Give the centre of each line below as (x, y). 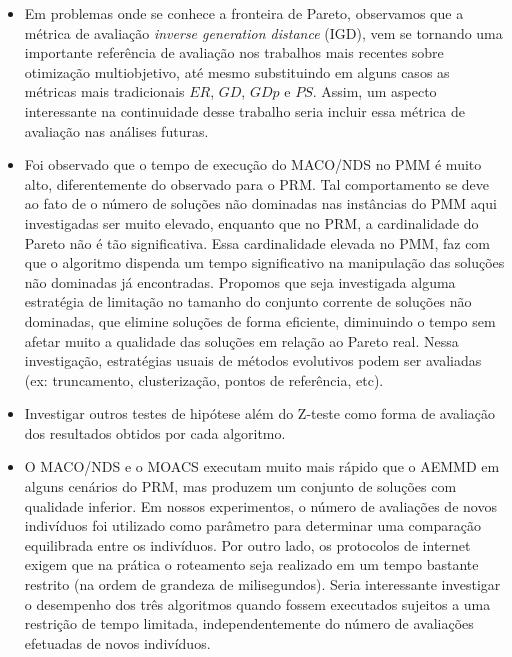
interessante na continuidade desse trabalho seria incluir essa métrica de (244, 110)
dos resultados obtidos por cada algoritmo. (155, 432)
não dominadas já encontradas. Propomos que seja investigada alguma (240, 281)
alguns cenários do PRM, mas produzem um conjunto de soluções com (240, 486)
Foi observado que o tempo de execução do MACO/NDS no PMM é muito (253, 164)
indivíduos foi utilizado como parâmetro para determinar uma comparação (252, 525)
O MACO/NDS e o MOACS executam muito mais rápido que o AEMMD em (262, 466)
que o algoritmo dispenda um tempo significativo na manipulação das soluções (264, 262)
